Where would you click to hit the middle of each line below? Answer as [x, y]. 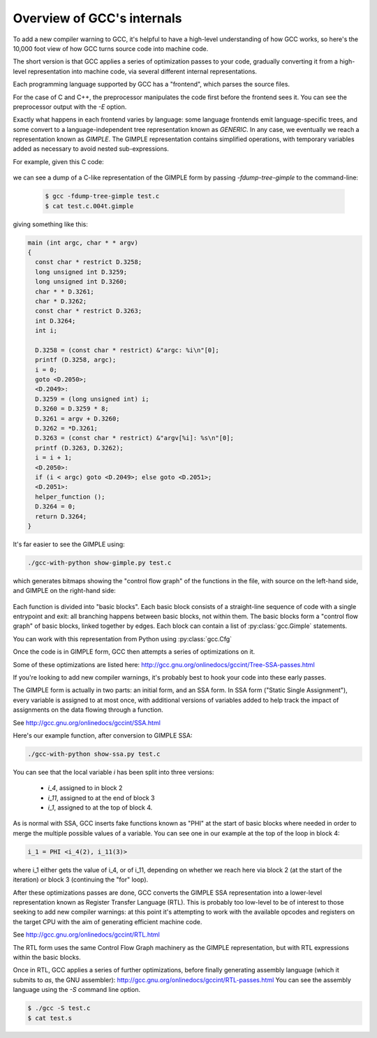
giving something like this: [51, 224]
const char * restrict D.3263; [89, 311]
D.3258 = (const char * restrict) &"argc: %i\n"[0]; [127, 350]
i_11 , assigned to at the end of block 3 [101, 798]
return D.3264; [61, 516]
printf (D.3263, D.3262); [79, 448]
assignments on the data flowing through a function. [88, 710]
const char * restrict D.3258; [89, 262]
